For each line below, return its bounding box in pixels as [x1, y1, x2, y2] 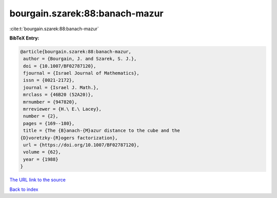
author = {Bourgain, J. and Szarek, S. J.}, [23, 56, 137, 62]
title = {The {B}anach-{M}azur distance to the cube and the [23, 128, 180, 133]
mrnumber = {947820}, [23, 99, 77, 105]
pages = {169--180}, [23, 121, 75, 126]
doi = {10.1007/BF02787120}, [23, 63, 96, 69]
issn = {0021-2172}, [23, 77, 75, 83]
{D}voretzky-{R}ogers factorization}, [20, 135, 118, 141]
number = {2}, [23, 113, 58, 119]
